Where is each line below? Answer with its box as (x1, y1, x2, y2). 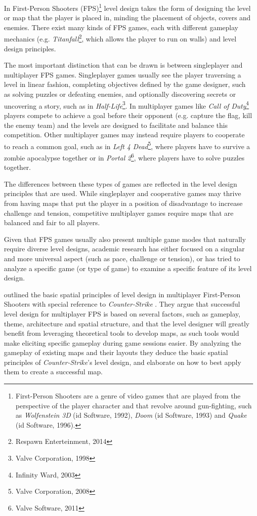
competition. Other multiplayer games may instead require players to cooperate (4, 129, 245, 140)
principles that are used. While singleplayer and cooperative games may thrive (4, 188, 241, 198)
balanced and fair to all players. (4, 217, 100, 228)
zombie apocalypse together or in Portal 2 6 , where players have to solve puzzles (4, 151, 245, 162)
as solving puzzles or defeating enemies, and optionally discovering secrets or (4, 89, 236, 99)
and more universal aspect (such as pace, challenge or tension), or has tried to (4, 253, 240, 263)
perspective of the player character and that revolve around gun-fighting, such (15, 400, 252, 410)
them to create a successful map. (4, 366, 103, 377)
